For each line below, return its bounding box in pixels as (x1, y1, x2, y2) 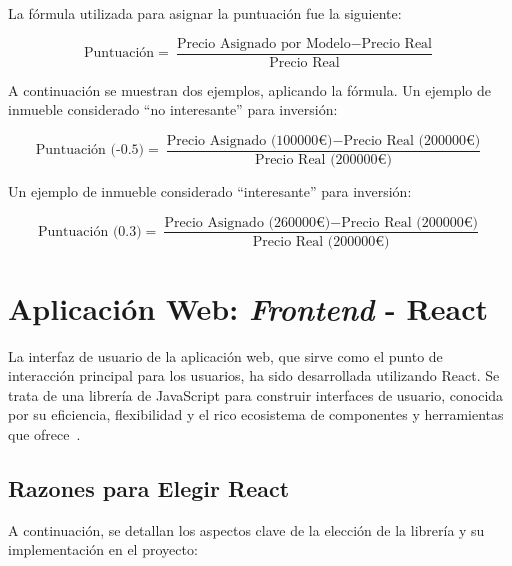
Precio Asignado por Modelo (176, 36, 351, 51)
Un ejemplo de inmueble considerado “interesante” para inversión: (8, 180, 412, 201)
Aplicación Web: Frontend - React (8, 287, 488, 329)
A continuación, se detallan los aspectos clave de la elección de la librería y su (8, 519, 485, 540)
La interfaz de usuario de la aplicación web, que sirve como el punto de (8, 345, 443, 366)
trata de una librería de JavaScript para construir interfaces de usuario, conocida (8, 384, 504, 405)
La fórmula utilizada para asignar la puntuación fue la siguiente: (8, 3, 402, 23)
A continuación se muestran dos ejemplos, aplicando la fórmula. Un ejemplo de (8, 79, 491, 100)
